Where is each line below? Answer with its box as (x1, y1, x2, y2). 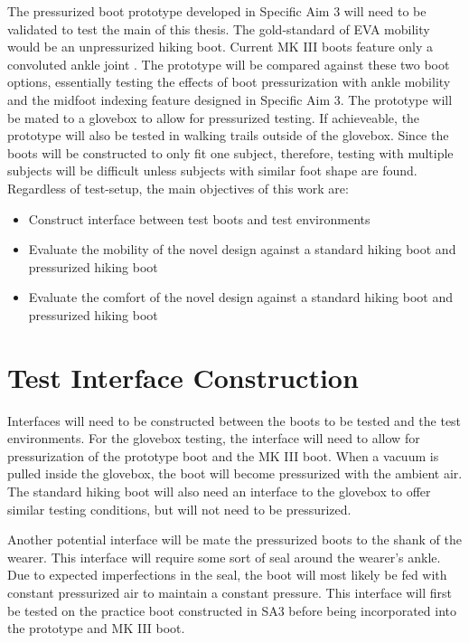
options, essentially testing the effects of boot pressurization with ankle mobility (7, 72, 451, 91)
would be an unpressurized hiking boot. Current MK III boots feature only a (7, 37, 434, 56)
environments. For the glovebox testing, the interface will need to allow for (7, 429, 420, 448)
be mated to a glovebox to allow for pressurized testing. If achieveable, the (7, 108, 420, 127)
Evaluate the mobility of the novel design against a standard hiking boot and (28, 240, 456, 259)
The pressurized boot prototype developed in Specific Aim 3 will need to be (7, 2, 427, 20)
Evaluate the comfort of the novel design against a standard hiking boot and (28, 288, 453, 307)
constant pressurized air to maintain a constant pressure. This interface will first (7, 582, 453, 601)
